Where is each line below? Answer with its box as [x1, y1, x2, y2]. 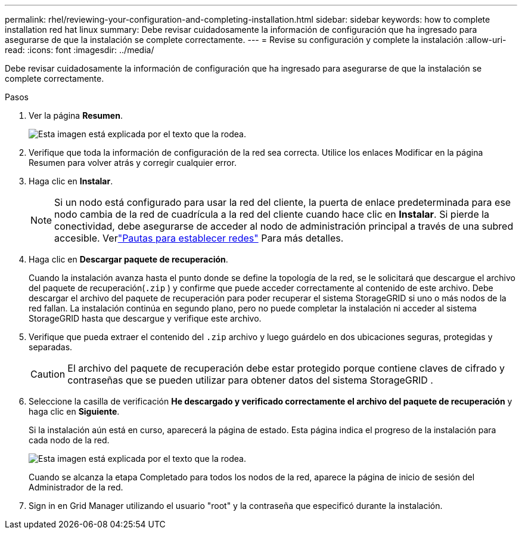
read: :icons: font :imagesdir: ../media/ [5, 45, 154, 55]
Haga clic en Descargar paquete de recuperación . [29, 254, 228, 264]
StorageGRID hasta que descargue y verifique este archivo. [29, 313, 262, 323]
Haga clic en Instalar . [29, 176, 113, 186]
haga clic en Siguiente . [29, 406, 120, 416]
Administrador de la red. [29, 482, 123, 492]
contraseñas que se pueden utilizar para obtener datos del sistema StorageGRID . [67, 374, 433, 386]
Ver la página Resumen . [29, 110, 123, 121]
